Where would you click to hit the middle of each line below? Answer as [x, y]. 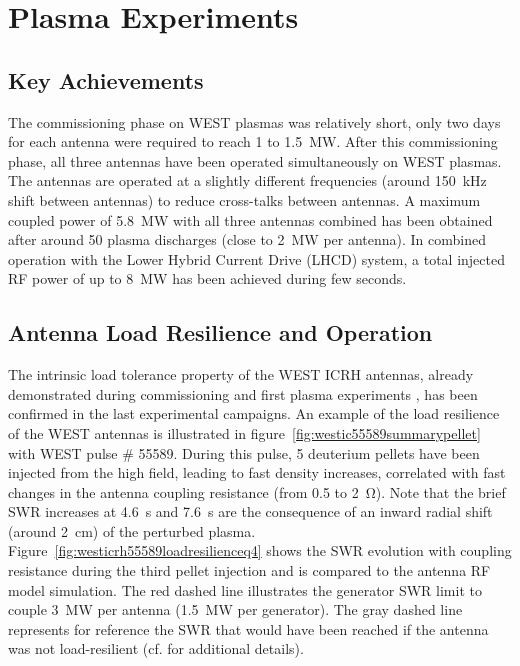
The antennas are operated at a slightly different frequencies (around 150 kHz [247, 180]
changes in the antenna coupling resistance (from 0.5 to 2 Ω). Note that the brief [257, 491]
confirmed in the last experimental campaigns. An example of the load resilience [254, 413]
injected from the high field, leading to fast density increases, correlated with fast [257, 472]
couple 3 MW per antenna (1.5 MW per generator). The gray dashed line [235, 609]
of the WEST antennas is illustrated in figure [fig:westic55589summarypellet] [244, 432]
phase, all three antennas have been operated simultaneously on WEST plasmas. [255, 160]
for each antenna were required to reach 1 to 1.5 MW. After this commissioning [253, 141]
